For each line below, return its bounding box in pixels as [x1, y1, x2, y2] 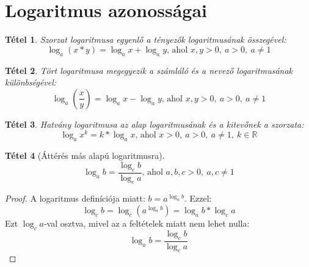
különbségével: [5, 76, 57, 89]
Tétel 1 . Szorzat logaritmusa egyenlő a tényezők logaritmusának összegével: [5, 33, 286, 46]
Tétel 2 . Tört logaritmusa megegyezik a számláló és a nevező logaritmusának [5, 64, 293, 76]
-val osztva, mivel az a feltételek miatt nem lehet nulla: [43, 216, 250, 229]
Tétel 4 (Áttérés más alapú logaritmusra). [5, 149, 165, 162]
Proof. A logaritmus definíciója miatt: [5, 192, 145, 205]
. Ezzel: [184, 192, 212, 205]
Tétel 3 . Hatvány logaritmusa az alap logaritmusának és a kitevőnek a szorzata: [5, 117, 304, 130]
